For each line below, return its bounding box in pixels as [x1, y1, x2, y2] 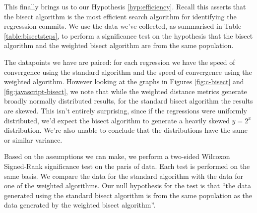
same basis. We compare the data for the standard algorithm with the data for [4, 170, 243, 181]
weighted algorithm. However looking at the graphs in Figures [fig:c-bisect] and [4, 76, 244, 87]
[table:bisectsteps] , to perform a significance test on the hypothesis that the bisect [4, 30, 253, 41]
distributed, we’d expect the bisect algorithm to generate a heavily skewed [4, 115, 230, 125]
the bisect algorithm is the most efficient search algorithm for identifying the [4, 11, 237, 21]
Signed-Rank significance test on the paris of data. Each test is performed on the [4, 160, 250, 171]
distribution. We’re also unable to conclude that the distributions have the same [4, 125, 248, 135]
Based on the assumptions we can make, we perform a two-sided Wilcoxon [4, 151, 230, 161]
